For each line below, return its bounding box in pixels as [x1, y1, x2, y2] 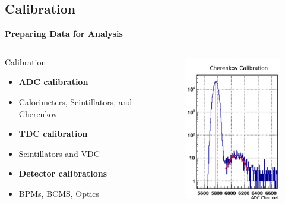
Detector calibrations [18, 167, 107, 180]
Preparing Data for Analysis [5, 27, 123, 40]
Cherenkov [18, 107, 58, 120]
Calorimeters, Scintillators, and [18, 95, 132, 108]
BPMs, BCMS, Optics [18, 187, 100, 199]
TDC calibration [18, 127, 88, 140]
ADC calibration [18, 76, 88, 88]
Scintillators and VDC [18, 147, 100, 159]
